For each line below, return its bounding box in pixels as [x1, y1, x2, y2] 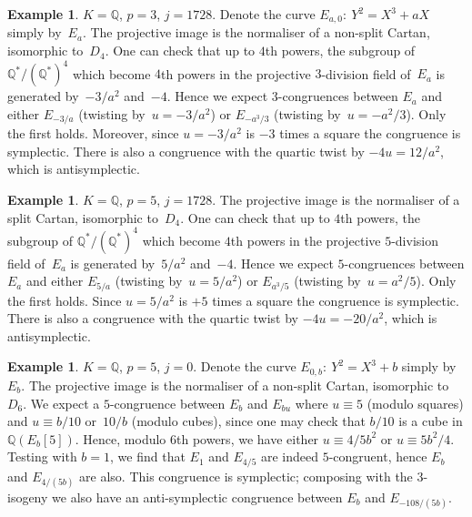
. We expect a [23, 393, 100, 412]
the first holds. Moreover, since [7, 124, 179, 143]
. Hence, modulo [75, 429, 166, 448]
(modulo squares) [367, 393, 464, 412]
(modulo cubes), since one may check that [131, 411, 366, 431]
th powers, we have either [176, 429, 319, 448]
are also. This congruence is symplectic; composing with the [79, 466, 413, 485]
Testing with [7, 447, 77, 466]
